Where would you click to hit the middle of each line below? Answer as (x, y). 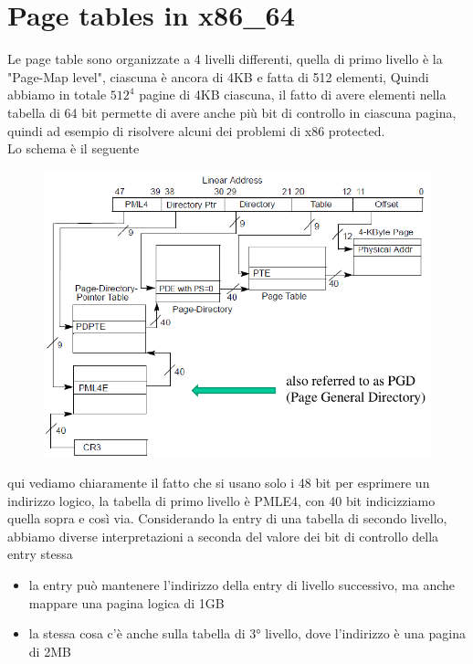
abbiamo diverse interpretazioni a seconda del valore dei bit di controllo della (223, 536)
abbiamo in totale (57, 95)
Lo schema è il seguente (74, 148)
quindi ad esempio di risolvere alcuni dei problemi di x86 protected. (196, 130)
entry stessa (40, 554)
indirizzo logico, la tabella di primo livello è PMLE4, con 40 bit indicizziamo (221, 500)
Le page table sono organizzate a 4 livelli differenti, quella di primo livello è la (225, 59)
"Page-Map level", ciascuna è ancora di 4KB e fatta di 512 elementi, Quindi (218, 76)
